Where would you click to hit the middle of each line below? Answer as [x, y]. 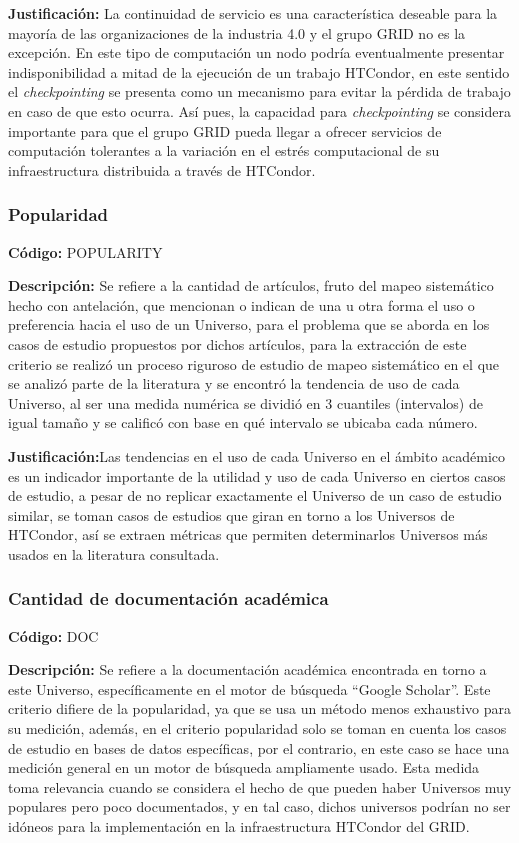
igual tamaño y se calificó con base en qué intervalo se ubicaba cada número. [243, 422]
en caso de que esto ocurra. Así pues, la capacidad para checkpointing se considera [259, 110]
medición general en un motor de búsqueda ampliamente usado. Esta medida [244, 767]
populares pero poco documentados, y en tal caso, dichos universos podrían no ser [259, 806]
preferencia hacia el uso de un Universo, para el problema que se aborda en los [249, 324]
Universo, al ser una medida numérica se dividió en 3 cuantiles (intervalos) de [245, 402]
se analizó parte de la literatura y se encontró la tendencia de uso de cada [234, 383]
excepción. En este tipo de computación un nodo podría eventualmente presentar [256, 52]
